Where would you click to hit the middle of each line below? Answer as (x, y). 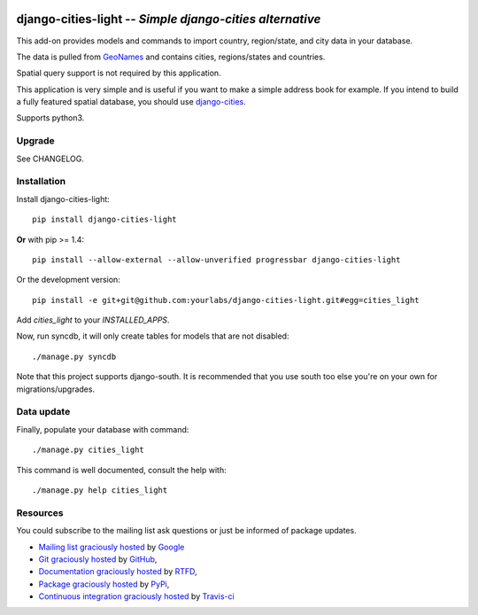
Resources (40, 512)
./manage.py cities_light (89, 450)
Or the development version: (69, 280)
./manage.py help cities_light (100, 490)
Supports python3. (50, 118)
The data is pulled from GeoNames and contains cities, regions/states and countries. (171, 57)
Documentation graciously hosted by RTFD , (118, 572)
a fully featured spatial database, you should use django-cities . (131, 102)
